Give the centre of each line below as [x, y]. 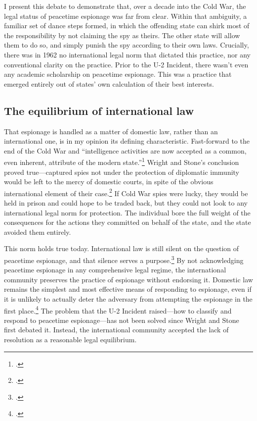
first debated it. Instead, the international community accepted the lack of [116, 330]
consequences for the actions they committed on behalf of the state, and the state [128, 222]
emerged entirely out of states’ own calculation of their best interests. [109, 83]
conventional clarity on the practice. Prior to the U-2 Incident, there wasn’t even [126, 64]
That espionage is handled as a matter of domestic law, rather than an [111, 131]
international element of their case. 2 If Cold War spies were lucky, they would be [126, 192]
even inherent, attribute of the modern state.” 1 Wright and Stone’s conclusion [122, 161]
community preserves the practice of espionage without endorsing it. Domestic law [128, 279]
